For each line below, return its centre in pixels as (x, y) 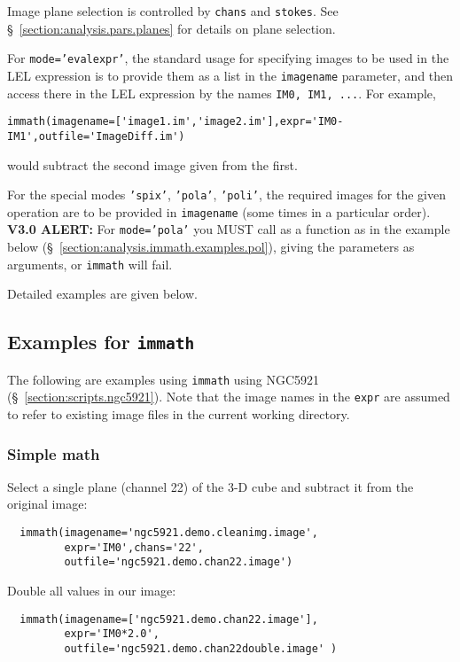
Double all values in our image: (92, 590)
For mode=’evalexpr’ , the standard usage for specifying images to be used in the (228, 58)
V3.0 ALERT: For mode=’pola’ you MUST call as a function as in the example (229, 229)
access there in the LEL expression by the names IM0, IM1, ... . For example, (222, 93)
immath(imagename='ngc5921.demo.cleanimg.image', (169, 533)
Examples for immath (101, 342)
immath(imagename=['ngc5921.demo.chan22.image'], (169, 619)
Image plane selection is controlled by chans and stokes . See (173, 11)
